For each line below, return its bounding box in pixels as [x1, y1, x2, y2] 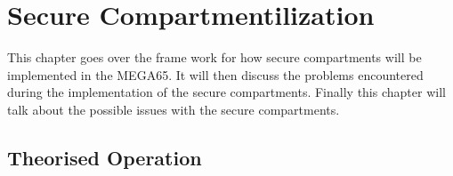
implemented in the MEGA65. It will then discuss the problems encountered [7, 65, 424, 84]
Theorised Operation [7, 143, 202, 171]
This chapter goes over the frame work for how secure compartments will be [7, 48, 422, 67]
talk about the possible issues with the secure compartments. [7, 100, 340, 118]
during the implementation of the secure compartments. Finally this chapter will [7, 83, 446, 101]
